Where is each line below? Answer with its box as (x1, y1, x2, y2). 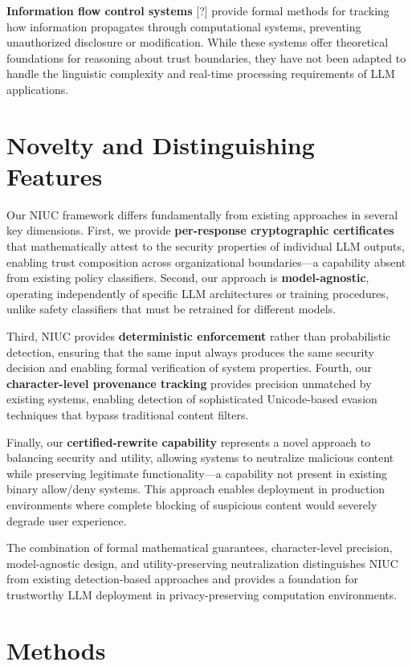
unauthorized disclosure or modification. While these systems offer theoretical (6, 34, 389, 51)
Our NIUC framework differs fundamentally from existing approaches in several (6, 206, 398, 223)
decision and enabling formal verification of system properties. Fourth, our (6, 359, 373, 376)
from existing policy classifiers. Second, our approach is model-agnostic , (6, 269, 369, 286)
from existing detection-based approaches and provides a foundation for (6, 570, 359, 587)
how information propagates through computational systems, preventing (6, 18, 361, 35)
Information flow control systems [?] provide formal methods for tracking (6, 2, 390, 18)
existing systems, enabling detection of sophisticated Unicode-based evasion (6, 390, 377, 407)
